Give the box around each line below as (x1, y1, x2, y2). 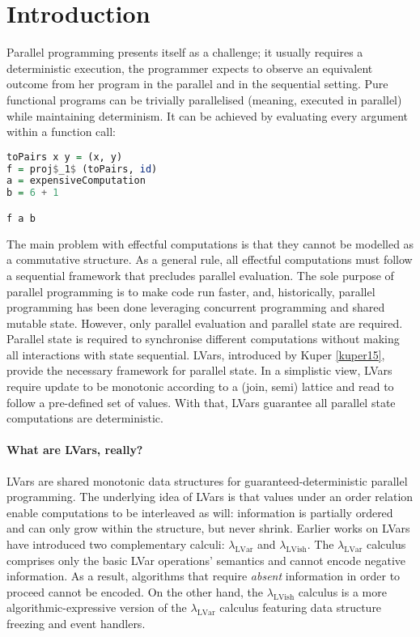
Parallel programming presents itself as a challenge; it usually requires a (6, 44, 363, 61)
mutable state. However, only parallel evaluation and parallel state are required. (6, 314, 403, 331)
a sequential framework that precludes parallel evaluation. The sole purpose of (6, 266, 394, 283)
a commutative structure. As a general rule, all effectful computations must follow (6, 251, 413, 268)
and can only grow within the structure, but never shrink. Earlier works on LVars (6, 520, 410, 537)
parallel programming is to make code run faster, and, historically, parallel (6, 282, 375, 299)
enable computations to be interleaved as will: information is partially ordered (6, 503, 393, 520)
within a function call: (6, 123, 116, 140)
